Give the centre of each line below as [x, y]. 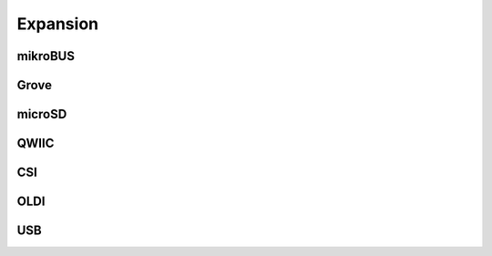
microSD [42, 114]
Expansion [58, 24]
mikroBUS [46, 56]
